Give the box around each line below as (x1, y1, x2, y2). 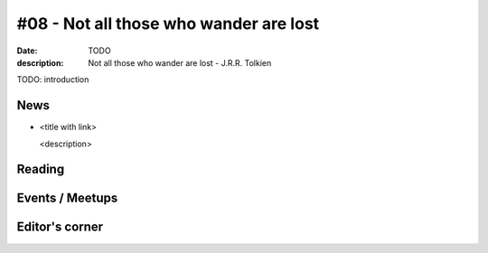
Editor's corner (16, 220, 104, 235)
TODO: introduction (16, 74, 89, 85)
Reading (16, 162, 65, 177)
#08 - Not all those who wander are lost (16, 14, 320, 33)
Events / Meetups (16, 191, 118, 206)
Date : (16, 45, 38, 56)
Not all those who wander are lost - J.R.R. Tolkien (88, 57, 272, 68)
